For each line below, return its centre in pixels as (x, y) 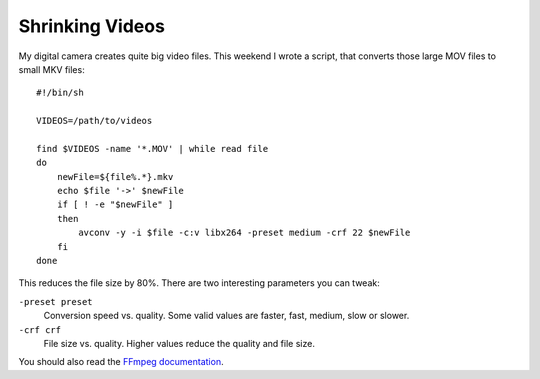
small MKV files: (51, 69)
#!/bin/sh (60, 93)
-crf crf (40, 329)
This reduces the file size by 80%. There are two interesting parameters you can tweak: (199, 283)
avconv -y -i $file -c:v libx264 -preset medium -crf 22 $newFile (244, 233)
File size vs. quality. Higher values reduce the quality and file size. (179, 343)
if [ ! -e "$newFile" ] (115, 204)
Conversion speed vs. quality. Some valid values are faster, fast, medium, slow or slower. (226, 316)
